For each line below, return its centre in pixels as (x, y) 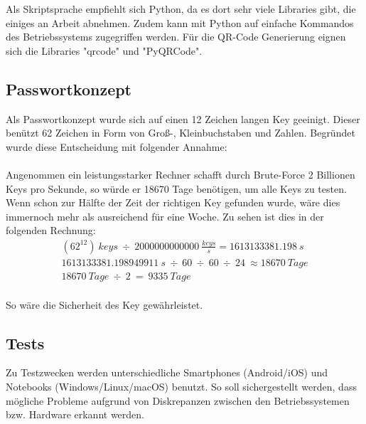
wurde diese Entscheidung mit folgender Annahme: (117, 146)
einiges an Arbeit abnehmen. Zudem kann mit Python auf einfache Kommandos (180, 22)
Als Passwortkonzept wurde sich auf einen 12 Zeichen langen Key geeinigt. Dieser (183, 118)
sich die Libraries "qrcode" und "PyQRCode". (104, 50)
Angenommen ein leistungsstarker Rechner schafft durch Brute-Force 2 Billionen (181, 174)
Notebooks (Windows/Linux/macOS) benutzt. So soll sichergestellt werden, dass (181, 386)
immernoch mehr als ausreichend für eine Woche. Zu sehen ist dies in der (165, 216)
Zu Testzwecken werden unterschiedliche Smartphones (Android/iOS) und (167, 372)
